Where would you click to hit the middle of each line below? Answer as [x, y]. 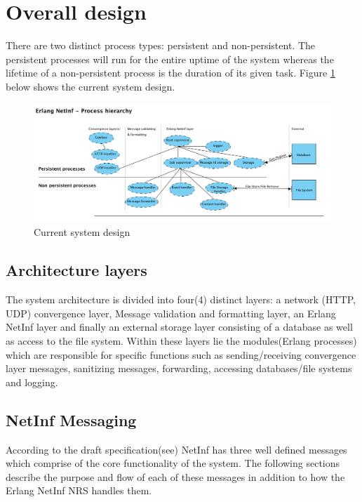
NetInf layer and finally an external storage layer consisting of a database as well [179, 327]
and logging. [32, 382]
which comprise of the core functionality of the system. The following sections [173, 463]
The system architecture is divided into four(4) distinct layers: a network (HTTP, [181, 299]
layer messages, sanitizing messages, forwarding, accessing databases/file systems [179, 368]
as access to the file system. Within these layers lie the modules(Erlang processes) [181, 341]
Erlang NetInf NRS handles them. [79, 490]
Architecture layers [76, 270]
